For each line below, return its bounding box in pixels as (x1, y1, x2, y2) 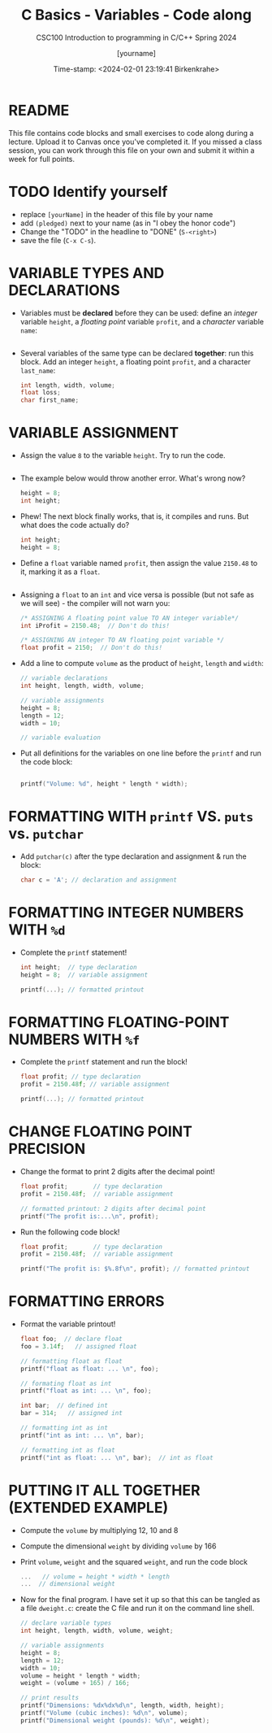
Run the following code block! (19, 1226, 120, 1237)
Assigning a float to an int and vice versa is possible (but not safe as (19, 590, 254, 599)
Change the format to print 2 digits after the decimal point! (19, 1167, 215, 1176)
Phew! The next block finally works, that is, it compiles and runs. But (19, 511, 249, 521)
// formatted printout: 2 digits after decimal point (19, 1204, 206, 1213)
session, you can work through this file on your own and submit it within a (8, 145, 255, 155)
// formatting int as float (19, 1446, 115, 1454)
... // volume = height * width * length (19, 1572, 171, 1581)
